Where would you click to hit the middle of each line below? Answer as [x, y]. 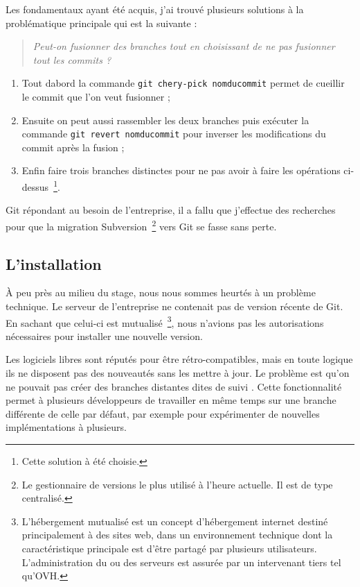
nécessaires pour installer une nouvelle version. [104, 335]
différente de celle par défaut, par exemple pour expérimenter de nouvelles [163, 413]
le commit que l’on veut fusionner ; [96, 97]
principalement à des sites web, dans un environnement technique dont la [177, 535]
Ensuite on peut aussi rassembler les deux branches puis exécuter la [165, 120]
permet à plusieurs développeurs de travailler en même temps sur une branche [171, 400]
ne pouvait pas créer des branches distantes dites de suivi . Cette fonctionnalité [174, 386]
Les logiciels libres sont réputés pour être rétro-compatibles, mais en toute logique [179, 359]
